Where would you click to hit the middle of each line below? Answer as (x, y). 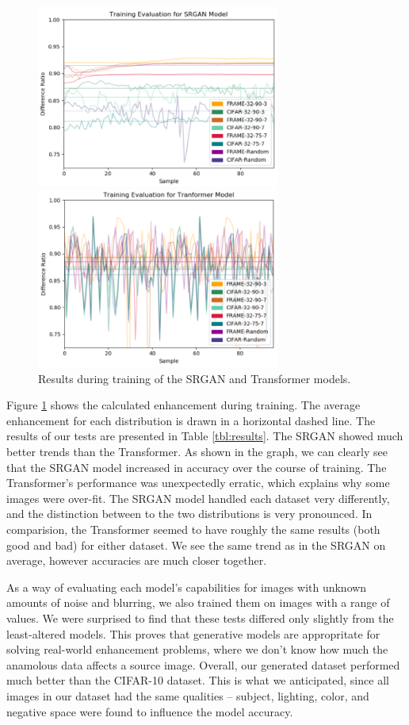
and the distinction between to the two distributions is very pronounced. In (189, 514)
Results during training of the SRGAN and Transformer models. (195, 378)
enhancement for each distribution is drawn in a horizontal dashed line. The (191, 420)
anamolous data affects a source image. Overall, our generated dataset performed (203, 664)
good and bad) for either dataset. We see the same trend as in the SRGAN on (196, 545)
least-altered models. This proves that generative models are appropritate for (193, 633)
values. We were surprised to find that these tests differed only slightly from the (200, 618)
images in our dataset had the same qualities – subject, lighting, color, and (188, 695)
